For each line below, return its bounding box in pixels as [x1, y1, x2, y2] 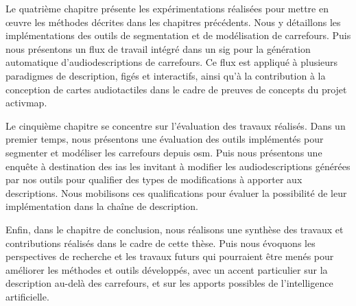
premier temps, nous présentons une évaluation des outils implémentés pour [5, 132, 324, 146]
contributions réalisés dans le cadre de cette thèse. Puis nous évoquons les [5, 235, 316, 250]
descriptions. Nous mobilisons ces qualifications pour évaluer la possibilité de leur [5, 185, 347, 200]
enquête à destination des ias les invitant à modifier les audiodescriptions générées [5, 158, 351, 173]
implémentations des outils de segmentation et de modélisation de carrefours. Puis [5, 28, 351, 43]
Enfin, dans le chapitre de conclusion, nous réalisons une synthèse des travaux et [5, 222, 344, 236]
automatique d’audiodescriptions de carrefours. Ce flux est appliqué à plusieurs [5, 55, 338, 69]
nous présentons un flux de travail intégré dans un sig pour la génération [5, 41, 311, 56]
